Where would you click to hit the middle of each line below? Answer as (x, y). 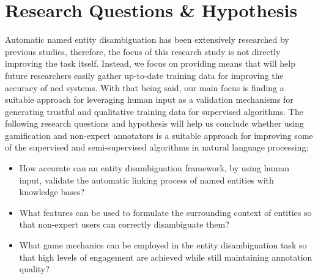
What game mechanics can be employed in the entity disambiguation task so (163, 245)
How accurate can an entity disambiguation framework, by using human (154, 168)
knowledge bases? (52, 192)
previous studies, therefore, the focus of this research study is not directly (143, 51)
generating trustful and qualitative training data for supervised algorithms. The (154, 111)
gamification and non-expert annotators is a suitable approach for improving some (159, 135)
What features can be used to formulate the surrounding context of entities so (165, 212)
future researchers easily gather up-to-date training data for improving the (144, 75)
